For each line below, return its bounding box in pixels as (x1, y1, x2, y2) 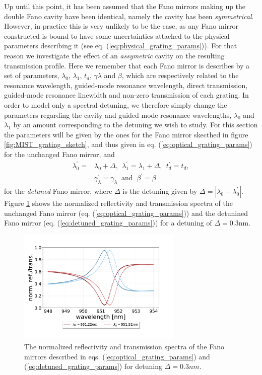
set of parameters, (4, 70, 59, 81)
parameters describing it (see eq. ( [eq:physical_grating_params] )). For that (4, 40, 237, 51)
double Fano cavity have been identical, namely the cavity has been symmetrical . (4, 11, 254, 21)
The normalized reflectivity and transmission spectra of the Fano (24, 341, 224, 352)
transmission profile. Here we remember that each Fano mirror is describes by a (4, 60, 250, 70)
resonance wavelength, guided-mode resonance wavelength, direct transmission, (4, 80, 248, 90)
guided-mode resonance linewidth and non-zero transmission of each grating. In (4, 90, 249, 100)
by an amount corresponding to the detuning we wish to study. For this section (13, 119, 258, 130)
